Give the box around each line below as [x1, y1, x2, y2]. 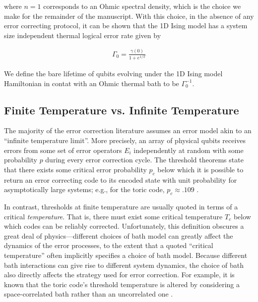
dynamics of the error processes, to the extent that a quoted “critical [4, 240, 213, 251]
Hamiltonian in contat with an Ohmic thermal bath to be [4, 78, 179, 88]
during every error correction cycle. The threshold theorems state [45, 154, 244, 165]
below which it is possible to [157, 164, 244, 174]
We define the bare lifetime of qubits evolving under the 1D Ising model [4, 68, 223, 79]
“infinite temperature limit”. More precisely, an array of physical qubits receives [4, 135, 246, 146]
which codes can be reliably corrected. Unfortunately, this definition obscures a [4, 221, 244, 231]
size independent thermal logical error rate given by [4, 30, 161, 40]
